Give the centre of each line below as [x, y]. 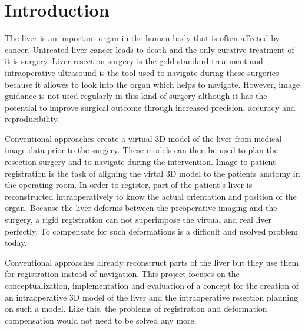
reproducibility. [32, 119]
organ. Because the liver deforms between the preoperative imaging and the [141, 208]
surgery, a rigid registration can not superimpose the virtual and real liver [138, 220]
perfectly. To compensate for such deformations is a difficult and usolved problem [151, 231]
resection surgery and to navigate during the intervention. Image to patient [140, 162]
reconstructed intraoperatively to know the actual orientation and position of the [151, 196]
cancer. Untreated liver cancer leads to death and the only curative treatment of [150, 49]
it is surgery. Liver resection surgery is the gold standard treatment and [134, 61]
